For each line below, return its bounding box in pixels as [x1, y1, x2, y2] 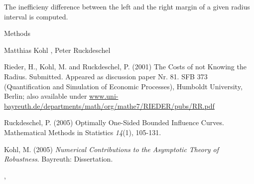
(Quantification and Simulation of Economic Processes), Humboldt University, [4, 81, 243, 91]
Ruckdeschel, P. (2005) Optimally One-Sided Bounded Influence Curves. [4, 117, 224, 128]
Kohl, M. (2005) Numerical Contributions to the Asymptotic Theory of [4, 144, 219, 154]
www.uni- [89, 91, 119, 101]
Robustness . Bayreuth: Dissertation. [4, 154, 113, 164]
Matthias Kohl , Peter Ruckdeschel [4, 44, 111, 55]
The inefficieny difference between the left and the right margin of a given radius [4, 1, 250, 11]
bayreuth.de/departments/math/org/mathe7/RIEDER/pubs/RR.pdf [4, 100, 215, 111]
